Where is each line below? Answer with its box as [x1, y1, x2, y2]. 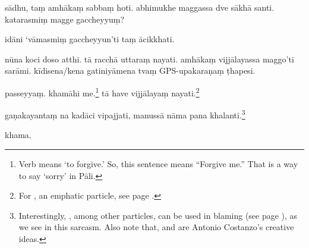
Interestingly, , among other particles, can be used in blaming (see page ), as [18, 209, 298, 221]
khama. [5, 128, 31, 141]
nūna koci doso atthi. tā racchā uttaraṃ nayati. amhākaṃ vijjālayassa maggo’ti [5, 52, 294, 65]
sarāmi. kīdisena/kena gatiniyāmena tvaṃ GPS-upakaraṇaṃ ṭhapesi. [5, 64, 256, 77]
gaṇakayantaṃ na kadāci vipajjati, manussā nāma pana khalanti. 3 [5, 107, 245, 121]
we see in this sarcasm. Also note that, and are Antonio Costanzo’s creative [18, 221, 294, 233]
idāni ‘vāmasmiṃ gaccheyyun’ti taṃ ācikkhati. [5, 33, 175, 45]
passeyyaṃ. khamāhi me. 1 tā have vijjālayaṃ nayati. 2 [5, 84, 200, 99]
